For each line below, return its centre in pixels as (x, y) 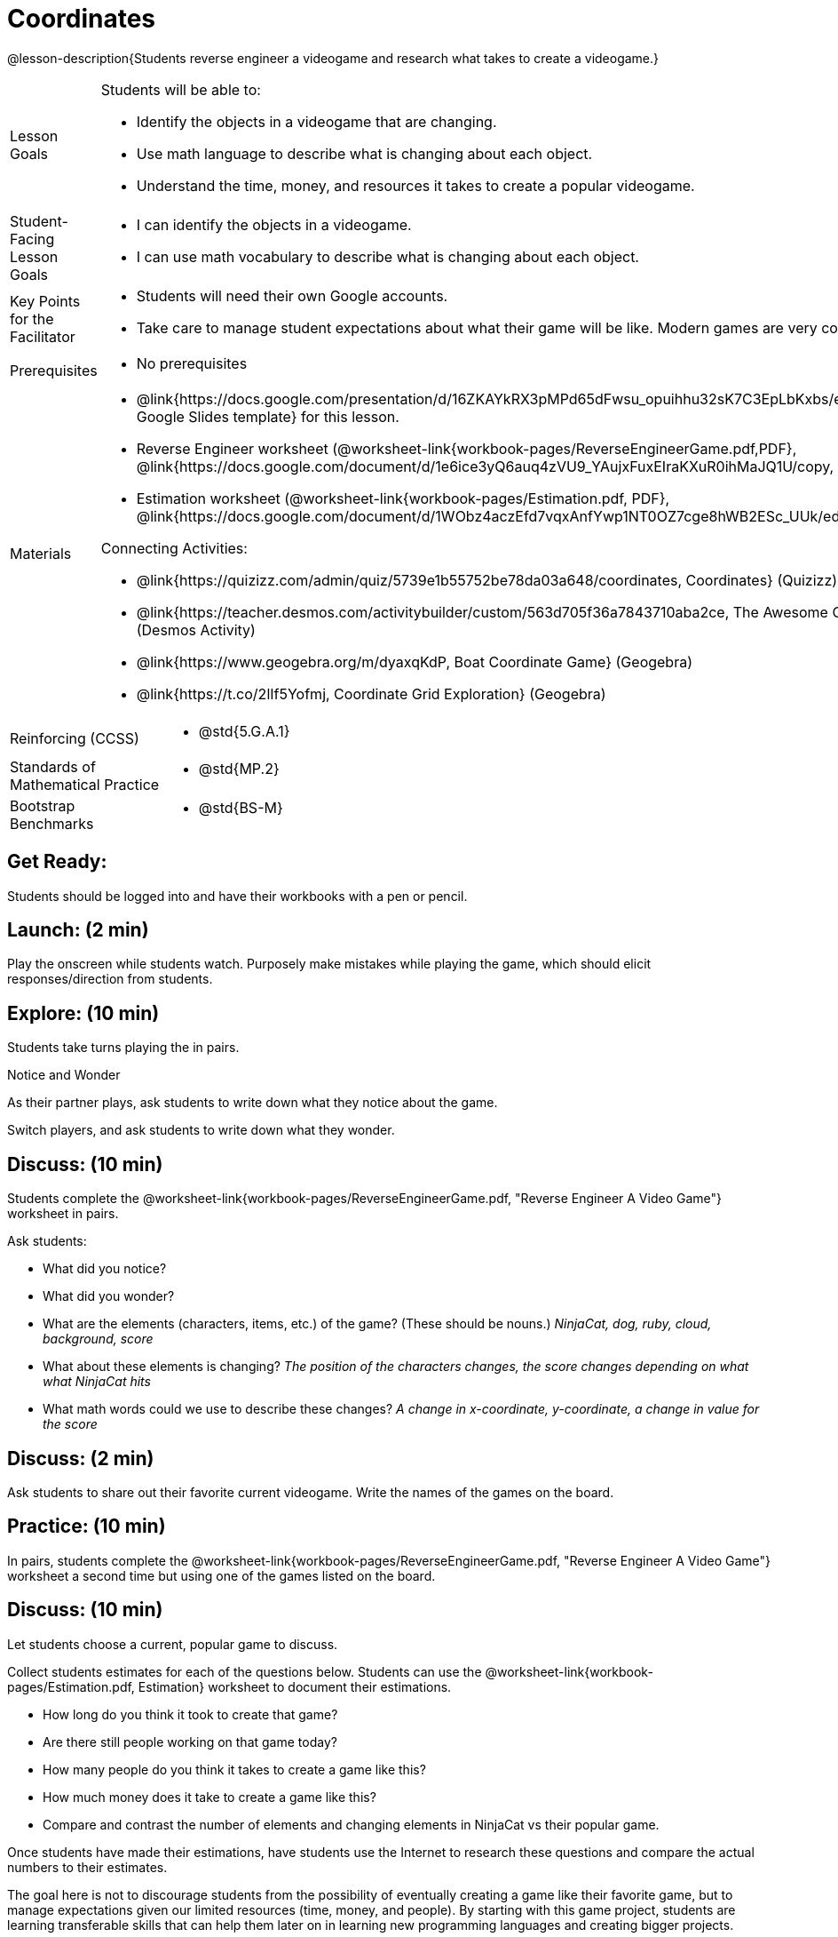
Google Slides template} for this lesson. (268, 416)
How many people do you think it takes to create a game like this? (234, 1769)
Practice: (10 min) (87, 1526)
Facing (32, 239)
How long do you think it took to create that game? (190, 1714)
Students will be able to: (181, 89)
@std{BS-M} (241, 807)
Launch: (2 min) (78, 930)
